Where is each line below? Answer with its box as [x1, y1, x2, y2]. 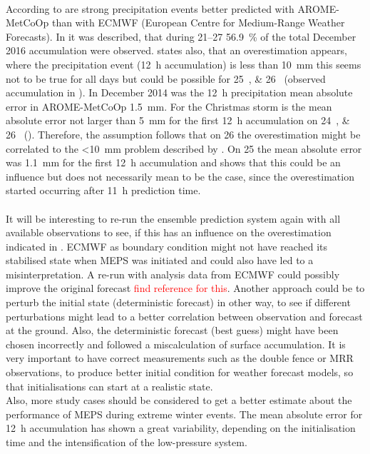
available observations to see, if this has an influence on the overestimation [6, 225, 332, 240]
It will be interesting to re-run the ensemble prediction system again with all [6, 211, 341, 226]
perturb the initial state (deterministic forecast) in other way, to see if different [6, 295, 351, 310]
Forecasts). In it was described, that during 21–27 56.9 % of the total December [6, 29, 356, 44]
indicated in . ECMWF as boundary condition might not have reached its [6, 238, 327, 253]
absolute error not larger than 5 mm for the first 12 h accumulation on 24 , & [6, 113, 350, 128]
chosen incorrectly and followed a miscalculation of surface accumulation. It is [6, 336, 346, 351]
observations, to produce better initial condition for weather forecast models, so [6, 365, 354, 380]
